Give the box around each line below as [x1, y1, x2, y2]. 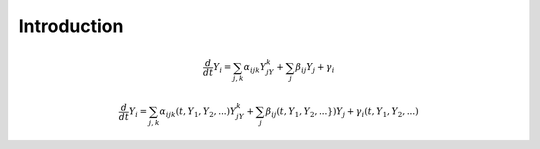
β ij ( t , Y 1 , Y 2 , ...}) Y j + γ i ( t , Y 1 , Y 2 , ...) [265, 106, 419, 119]
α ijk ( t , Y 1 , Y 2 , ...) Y [159, 106, 237, 119]
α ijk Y [243, 61, 267, 75]
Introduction [18, 15, 124, 37]
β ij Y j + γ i [295, 61, 335, 75]
